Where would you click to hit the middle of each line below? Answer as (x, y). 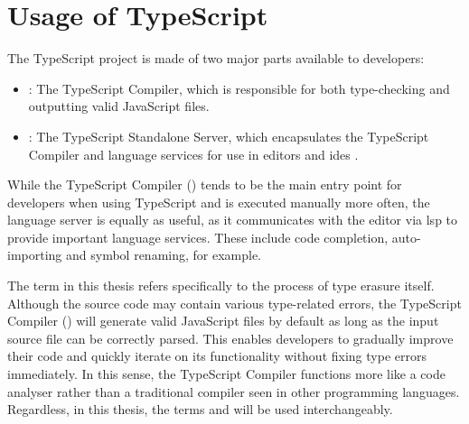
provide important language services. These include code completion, (198, 237)
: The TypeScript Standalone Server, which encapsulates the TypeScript (229, 136)
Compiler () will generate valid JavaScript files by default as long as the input (223, 321)
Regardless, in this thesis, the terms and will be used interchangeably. (200, 409)
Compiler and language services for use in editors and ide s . (193, 154)
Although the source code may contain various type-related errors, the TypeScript (234, 303)
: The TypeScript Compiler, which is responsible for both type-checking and (239, 88)
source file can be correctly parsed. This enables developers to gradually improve (230, 338)
